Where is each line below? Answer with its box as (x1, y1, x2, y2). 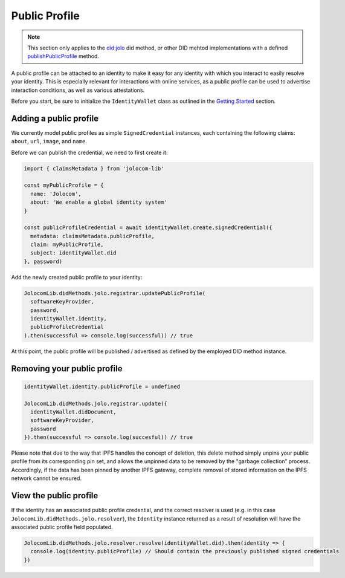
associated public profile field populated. (11, 523, 113, 530)
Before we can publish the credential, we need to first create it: (11, 149, 168, 156)
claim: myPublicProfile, (30, 241, 104, 248)
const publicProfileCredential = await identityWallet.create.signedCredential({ (24, 224, 273, 231)
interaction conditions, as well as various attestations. (11, 86, 145, 94)
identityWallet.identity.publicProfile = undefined (24, 383, 181, 390)
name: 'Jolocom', (30, 190, 82, 197)
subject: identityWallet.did (30, 250, 117, 256)
